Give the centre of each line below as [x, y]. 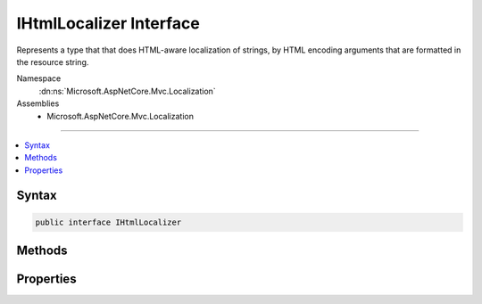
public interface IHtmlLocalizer [108, 222]
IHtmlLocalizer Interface [108, 23]
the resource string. [53, 62]
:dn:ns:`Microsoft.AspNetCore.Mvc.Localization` [127, 91]
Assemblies [38, 103]
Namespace [39, 78]
